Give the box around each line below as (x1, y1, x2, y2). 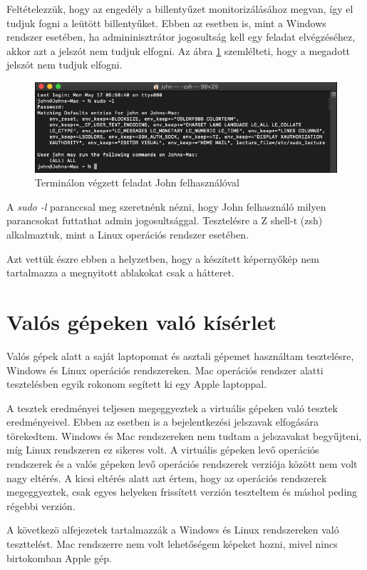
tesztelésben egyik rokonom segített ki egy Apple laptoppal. (6, 376, 267, 391)
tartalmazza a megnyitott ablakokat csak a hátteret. (6, 265, 234, 280)
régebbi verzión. (6, 498, 76, 513)
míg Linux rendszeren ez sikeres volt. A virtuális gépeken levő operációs (6, 442, 319, 457)
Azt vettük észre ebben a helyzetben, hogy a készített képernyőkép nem (6, 251, 319, 266)
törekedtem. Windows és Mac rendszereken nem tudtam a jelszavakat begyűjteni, (6, 428, 362, 443)
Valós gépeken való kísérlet (6, 306, 277, 336)
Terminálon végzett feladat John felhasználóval (35, 175, 239, 190)
